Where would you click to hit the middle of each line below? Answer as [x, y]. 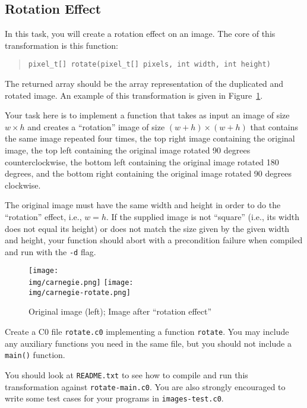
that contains [274, 126]
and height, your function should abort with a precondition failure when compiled [154, 240]
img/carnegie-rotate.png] [80, 292]
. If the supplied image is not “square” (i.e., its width [203, 216]
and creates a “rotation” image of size [96, 126]
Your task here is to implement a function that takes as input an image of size [147, 115]
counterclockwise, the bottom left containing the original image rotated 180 [142, 161]
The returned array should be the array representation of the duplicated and [144, 84]
